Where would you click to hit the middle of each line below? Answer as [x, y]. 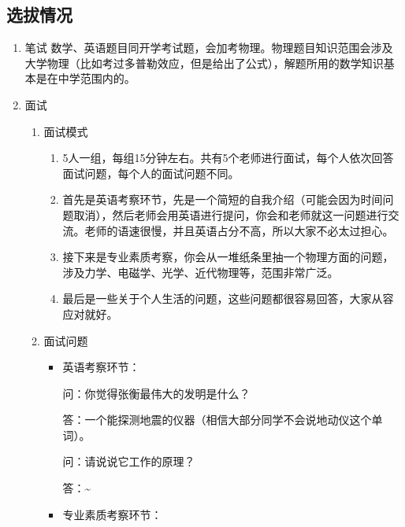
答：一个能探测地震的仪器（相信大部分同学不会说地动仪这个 [217, 420]
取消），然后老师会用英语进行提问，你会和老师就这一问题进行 [231, 214]
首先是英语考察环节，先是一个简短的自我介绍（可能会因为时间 [223, 199]
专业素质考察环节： [112, 514]
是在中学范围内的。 [85, 78]
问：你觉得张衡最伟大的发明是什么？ [156, 393]
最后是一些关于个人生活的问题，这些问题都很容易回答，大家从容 [228, 299]
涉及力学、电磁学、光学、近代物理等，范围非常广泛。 [201, 272]
